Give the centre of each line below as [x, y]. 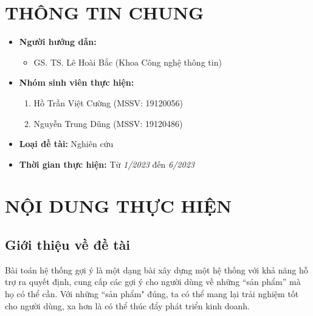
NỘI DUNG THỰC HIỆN [119, 206]
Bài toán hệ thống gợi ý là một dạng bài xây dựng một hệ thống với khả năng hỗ [156, 270]
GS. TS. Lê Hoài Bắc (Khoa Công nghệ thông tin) [128, 62]
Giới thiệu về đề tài [68, 245]
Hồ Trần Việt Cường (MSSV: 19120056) [108, 102]
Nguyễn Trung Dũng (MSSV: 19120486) [108, 123]
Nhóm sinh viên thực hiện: [77, 82]
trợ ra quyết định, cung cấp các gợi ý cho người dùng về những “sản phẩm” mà [153, 282]
